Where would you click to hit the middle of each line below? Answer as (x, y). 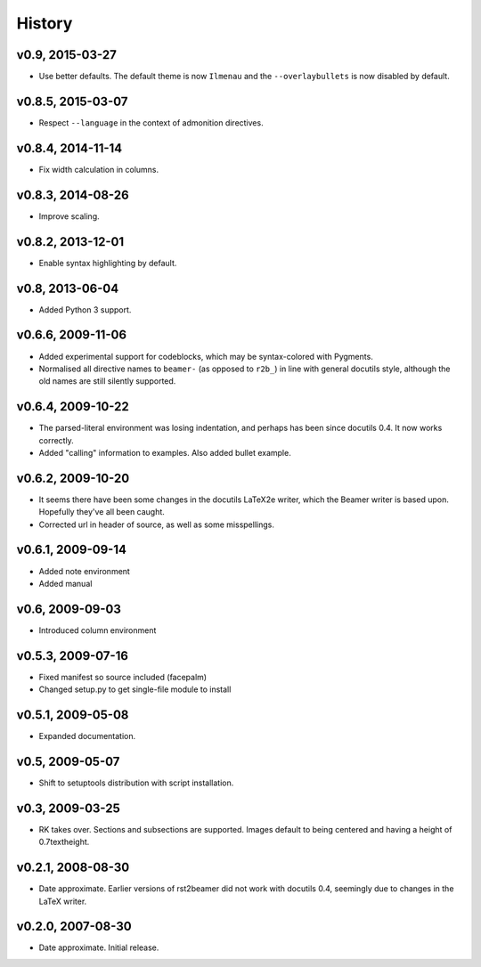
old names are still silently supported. (107, 381)
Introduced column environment (98, 630)
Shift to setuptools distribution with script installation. (136, 783)
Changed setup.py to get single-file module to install (135, 689)
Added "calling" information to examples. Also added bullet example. (165, 452)
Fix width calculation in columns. (99, 169)
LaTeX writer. (63, 901)
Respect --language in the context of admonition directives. (151, 122)
